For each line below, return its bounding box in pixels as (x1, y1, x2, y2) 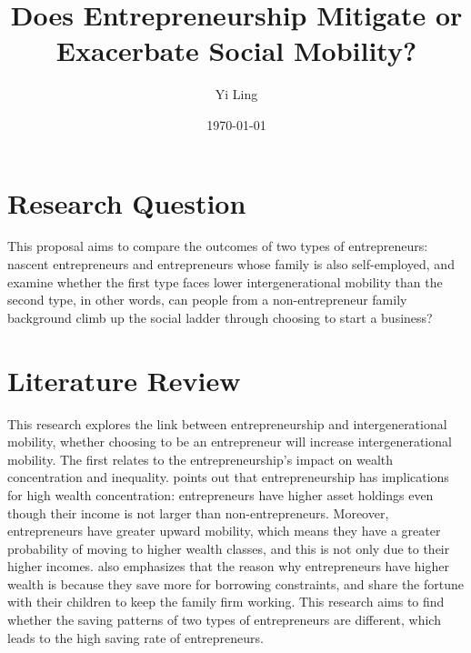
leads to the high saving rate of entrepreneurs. (7, 628, 264, 647)
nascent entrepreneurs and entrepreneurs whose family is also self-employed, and (7, 255, 455, 274)
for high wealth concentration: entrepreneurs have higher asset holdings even (7, 485, 434, 504)
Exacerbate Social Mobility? (55, 32, 417, 69)
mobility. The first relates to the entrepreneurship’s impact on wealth (7, 449, 394, 468)
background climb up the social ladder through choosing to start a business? (7, 307, 433, 326)
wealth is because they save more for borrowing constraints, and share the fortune (7, 574, 464, 593)
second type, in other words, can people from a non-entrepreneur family (7, 290, 407, 309)
